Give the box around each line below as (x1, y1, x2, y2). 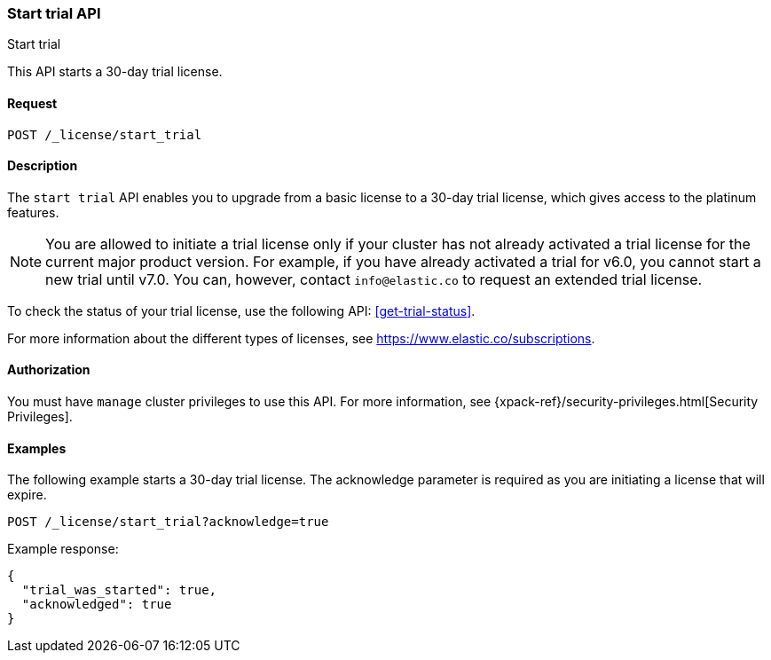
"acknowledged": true (21, 597, 172, 612)
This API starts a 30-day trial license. (7, 64, 223, 80)
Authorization (7, 362, 90, 378)
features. (7, 204, 59, 220)
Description (7, 158, 78, 174)
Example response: (7, 541, 119, 557)
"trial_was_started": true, (21, 583, 217, 598)
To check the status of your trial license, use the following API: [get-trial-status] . (7, 302, 476, 318)
